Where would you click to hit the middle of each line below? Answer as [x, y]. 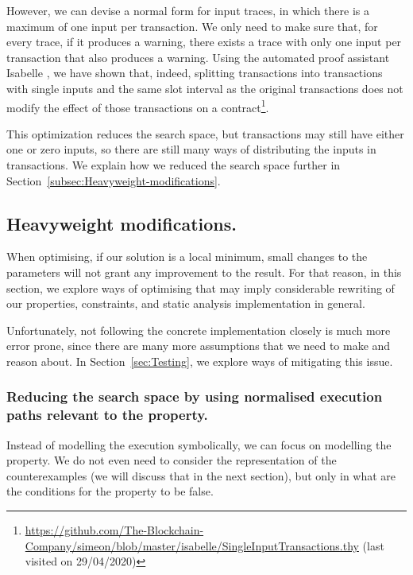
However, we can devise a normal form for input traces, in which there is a [188, 10]
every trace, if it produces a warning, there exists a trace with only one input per [204, 42]
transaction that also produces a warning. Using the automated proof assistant [198, 57]
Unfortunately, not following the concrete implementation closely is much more [199, 330]
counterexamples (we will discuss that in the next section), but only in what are [201, 475]
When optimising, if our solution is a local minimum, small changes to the [187, 256]
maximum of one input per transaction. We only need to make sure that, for [192, 26]
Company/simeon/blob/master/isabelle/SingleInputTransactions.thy [192, 545]
